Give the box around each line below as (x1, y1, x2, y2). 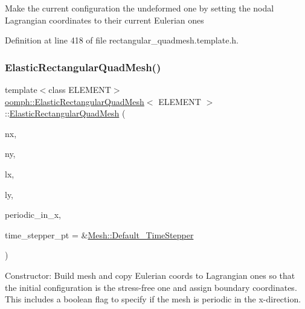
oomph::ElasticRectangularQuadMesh (5, 95, 144, 107)
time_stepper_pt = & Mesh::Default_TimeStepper (5, 228, 194, 241)
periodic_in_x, (5, 208, 62, 221)
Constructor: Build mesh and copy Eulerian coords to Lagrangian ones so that (5, 269, 295, 281)
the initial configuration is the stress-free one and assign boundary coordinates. (5, 281, 297, 293)
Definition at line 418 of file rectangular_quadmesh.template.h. (5, 34, 239, 46)
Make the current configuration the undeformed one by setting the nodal (5, 2, 274, 14)
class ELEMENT (48, 83, 111, 95)
